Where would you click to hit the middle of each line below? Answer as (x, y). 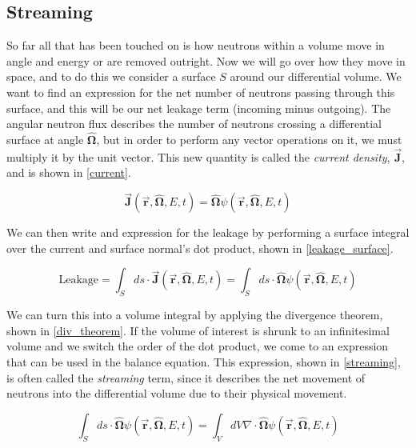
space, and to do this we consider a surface (111, 76)
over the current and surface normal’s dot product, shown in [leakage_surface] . (200, 248)
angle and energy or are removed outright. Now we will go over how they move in (206, 60)
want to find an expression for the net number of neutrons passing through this (201, 92)
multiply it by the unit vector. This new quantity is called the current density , (198, 156)
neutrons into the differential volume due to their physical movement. (177, 393)
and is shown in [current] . (69, 172)
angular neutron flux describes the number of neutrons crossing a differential (194, 124)
